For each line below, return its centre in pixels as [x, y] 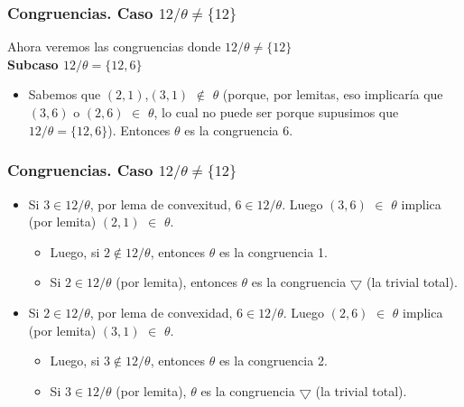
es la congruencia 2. [273, 361]
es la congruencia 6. [239, 129]
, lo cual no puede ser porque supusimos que [276, 112]
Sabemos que [65, 94]
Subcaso [33, 64]
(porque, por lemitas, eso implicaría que [333, 94]
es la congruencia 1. [273, 251]
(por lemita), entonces [176, 282]
